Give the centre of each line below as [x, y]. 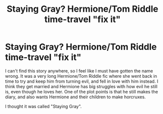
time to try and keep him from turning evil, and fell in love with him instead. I [82, 81]
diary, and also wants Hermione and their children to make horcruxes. [75, 97]
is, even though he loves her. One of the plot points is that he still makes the [81, 91]
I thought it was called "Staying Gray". [43, 106]
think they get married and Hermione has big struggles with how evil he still [81, 86]
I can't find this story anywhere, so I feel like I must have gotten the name [79, 71]
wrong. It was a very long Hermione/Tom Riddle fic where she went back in [81, 76]
